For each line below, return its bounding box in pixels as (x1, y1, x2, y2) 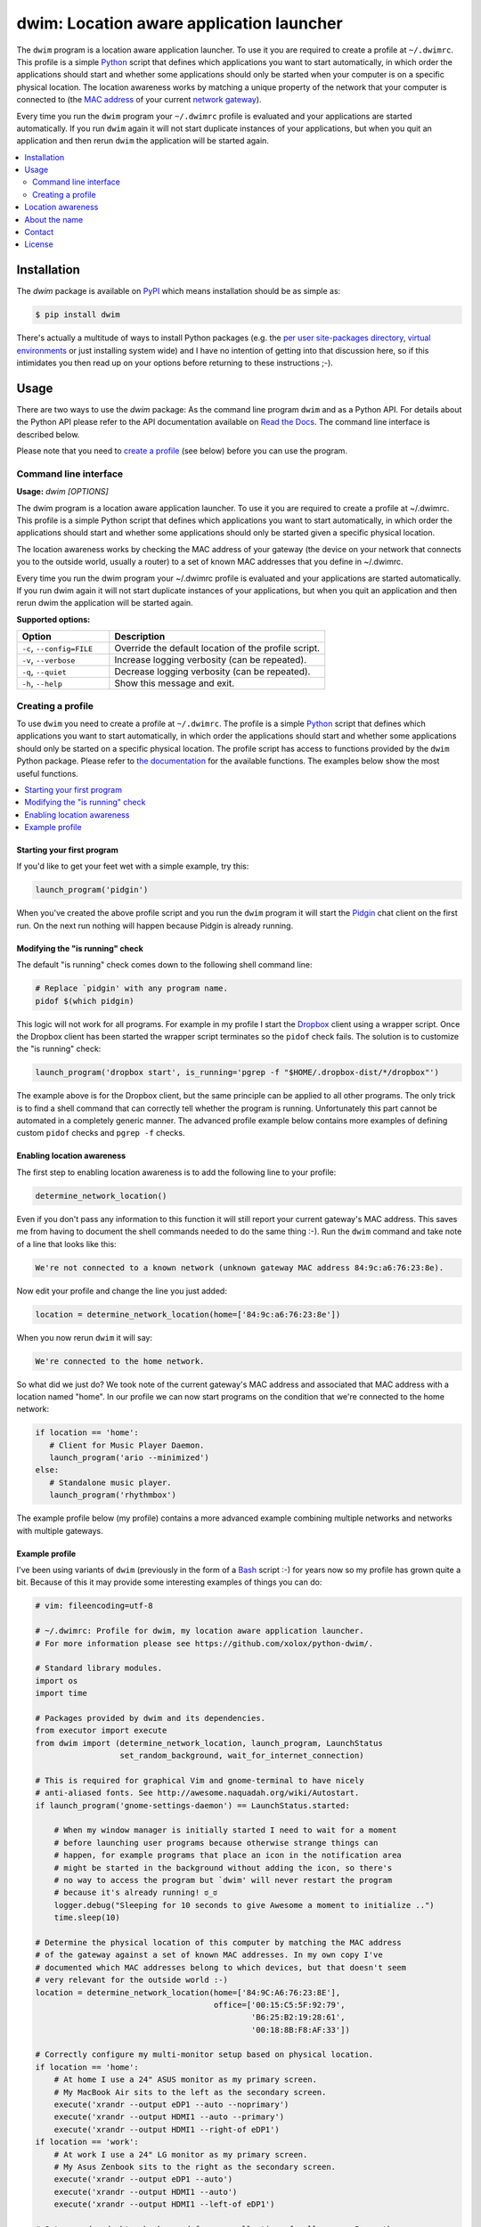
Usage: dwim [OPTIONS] (16, 486, 109, 497)
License (24, 239, 53, 249)
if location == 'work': (35, 2137, 140, 2147)
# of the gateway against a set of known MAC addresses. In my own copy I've (35, 1950, 383, 1960)
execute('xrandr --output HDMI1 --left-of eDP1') (53, 2199, 275, 2209)
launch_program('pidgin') (35, 885, 149, 895)
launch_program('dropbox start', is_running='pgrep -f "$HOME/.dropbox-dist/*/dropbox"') (35, 1067, 440, 1078)
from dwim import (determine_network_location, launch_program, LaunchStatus (35, 1738, 383, 1748)
